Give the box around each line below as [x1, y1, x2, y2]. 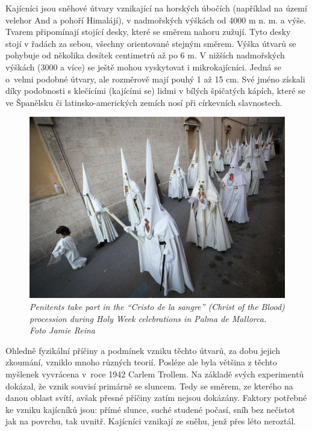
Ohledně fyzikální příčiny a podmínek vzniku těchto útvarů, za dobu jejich [5, 344, 280, 356]
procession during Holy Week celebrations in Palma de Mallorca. [30, 312, 267, 324]
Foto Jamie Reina [30, 324, 95, 336]
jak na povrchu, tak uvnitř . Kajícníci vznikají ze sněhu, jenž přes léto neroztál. [5, 415, 296, 427]
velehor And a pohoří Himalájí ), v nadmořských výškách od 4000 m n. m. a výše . [5, 13, 306, 26]
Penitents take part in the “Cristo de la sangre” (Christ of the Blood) [30, 300, 285, 312]
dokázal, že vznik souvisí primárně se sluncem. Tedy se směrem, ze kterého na [5, 379, 293, 392]
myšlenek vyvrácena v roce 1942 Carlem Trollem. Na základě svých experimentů [5, 367, 304, 380]
